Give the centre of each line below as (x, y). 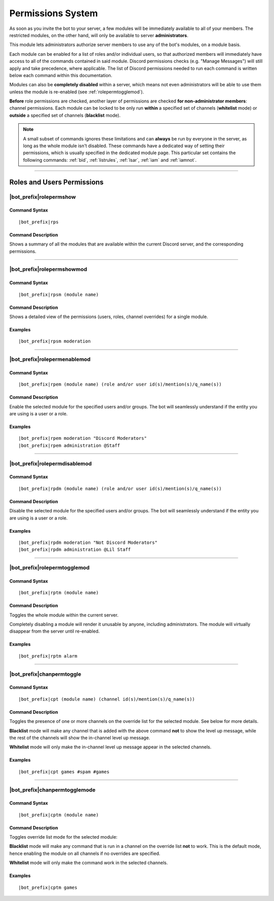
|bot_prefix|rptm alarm (48, 656)
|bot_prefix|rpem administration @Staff (69, 445)
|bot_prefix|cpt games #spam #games (64, 772)
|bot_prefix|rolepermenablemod (50, 359)
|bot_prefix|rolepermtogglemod (49, 568)
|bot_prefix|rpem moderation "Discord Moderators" (83, 438)
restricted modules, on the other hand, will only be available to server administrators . (99, 35)
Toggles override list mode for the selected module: (63, 837)
